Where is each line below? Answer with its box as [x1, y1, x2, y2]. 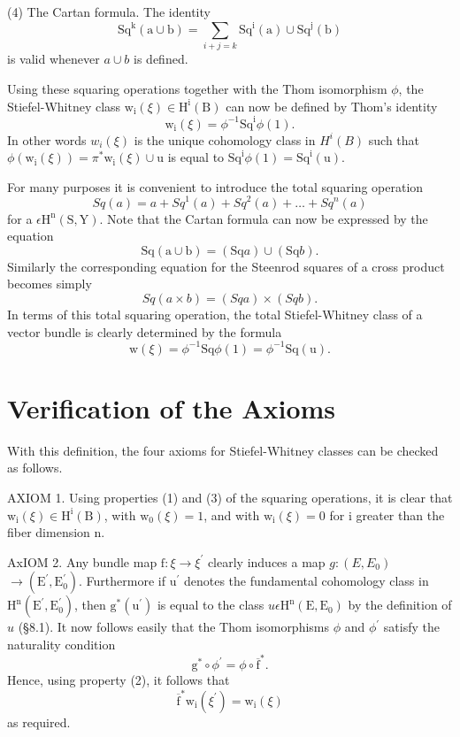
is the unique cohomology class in [134, 130, 316, 149]
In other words [7, 130, 87, 149]
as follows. [7, 458, 63, 477]
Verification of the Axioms [7, 389, 336, 426]
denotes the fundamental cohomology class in [183, 572, 429, 590]
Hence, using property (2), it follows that [7, 671, 230, 689]
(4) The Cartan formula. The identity [7, 3, 211, 20]
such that [368, 130, 420, 149]
